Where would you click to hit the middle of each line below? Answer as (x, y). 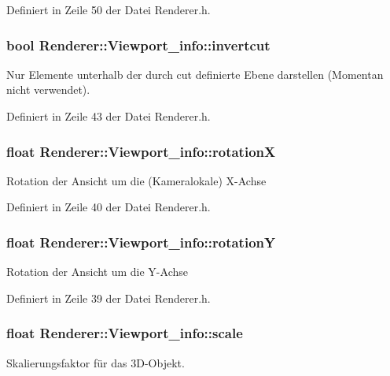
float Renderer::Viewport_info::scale (125, 333)
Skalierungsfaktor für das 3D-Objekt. (96, 362)
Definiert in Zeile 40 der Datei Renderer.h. (109, 207)
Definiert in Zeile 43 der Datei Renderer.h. (109, 116)
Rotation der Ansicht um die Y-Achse (97, 272)
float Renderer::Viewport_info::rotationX (141, 151)
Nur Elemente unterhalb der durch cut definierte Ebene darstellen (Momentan (195, 74)
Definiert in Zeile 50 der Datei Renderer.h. (109, 9)
